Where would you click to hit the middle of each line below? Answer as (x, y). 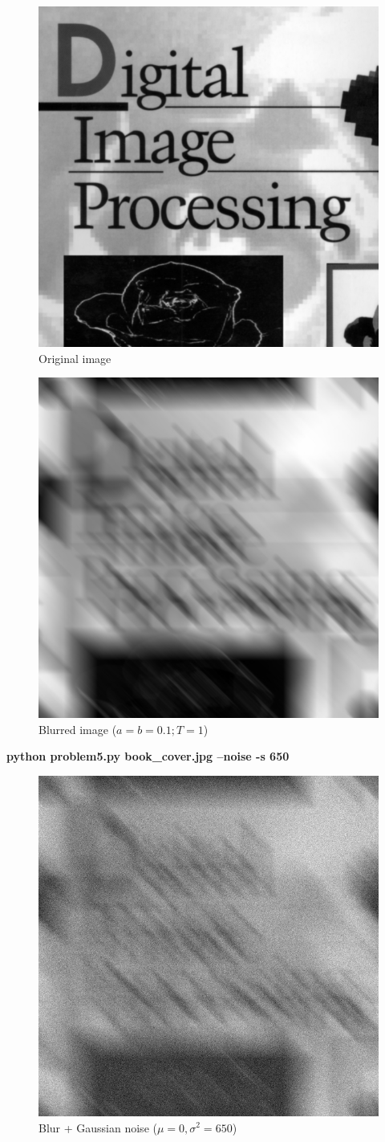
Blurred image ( (78, 729)
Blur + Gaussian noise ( (98, 1127)
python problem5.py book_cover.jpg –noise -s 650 (148, 756)
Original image (75, 358)
